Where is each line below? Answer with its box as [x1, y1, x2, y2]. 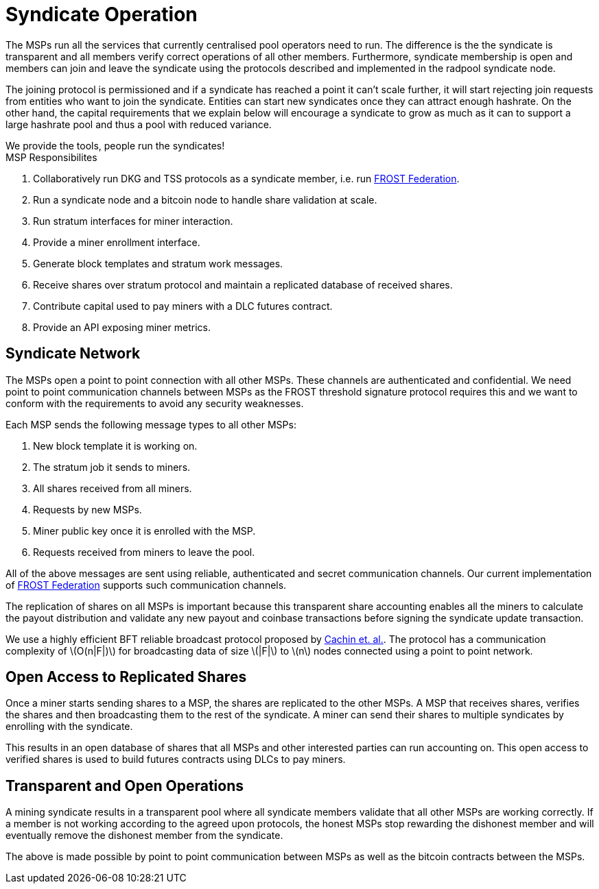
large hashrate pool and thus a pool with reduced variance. [5, 118, 272, 130]
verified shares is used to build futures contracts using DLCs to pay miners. [5, 753, 346, 766]
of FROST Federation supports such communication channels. [5, 579, 287, 591]
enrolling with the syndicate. [5, 720, 133, 733]
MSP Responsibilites [5, 151, 97, 163]
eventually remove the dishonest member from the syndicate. [5, 829, 283, 842]
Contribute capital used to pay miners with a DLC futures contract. [33, 300, 333, 312]
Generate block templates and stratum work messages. [33, 257, 283, 269]
